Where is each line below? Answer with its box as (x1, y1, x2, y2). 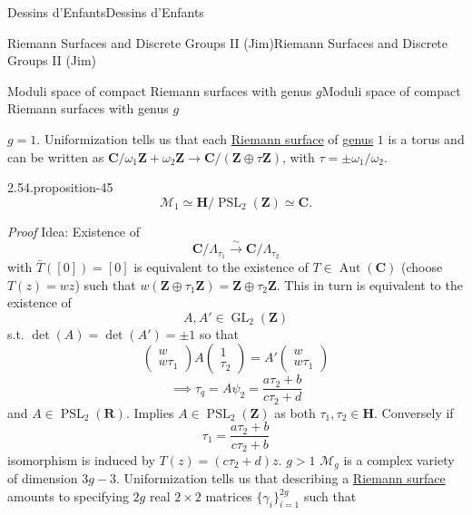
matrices (205, 487, 252, 506)
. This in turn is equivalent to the (276, 275, 463, 294)
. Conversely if (374, 403, 454, 422)
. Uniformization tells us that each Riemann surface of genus (36, 129, 374, 148)
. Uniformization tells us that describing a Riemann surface (115, 469, 446, 488)
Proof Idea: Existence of (7, 221, 141, 240)
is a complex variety (343, 451, 455, 469)
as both (274, 403, 316, 422)
